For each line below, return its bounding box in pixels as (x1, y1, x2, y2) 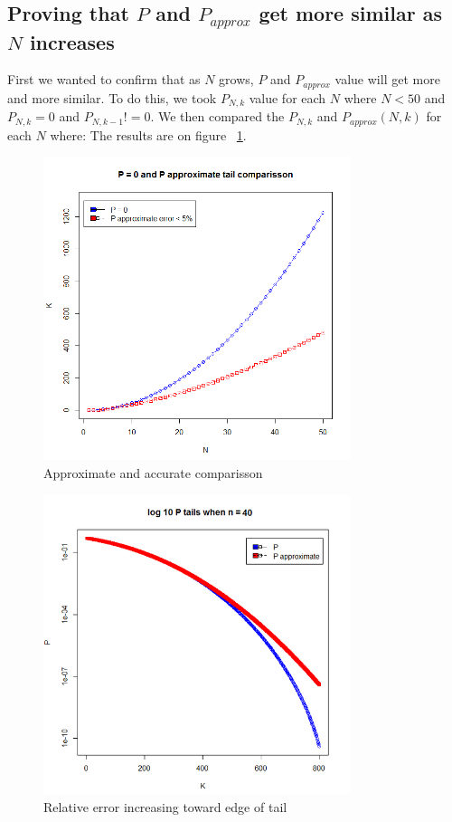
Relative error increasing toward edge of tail (43, 797, 287, 816)
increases (29, 27, 115, 55)
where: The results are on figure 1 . (50, 125, 247, 144)
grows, (219, 70, 254, 89)
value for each (249, 88, 326, 107)
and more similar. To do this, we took (7, 88, 217, 107)
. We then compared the (150, 107, 285, 126)
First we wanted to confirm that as (7, 70, 201, 89)
